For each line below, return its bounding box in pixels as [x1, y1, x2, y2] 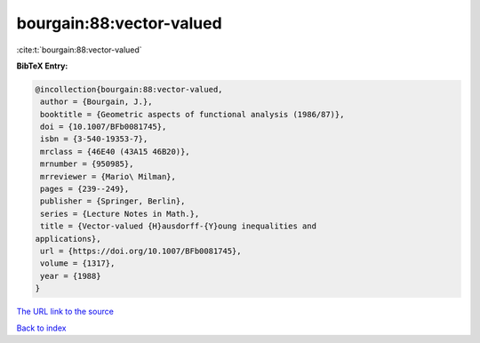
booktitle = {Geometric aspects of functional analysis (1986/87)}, [40, 109, 345, 119]
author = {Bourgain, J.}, [40, 97, 153, 107]
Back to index [16, 323, 67, 333]
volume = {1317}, [40, 259, 116, 268]
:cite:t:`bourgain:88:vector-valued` [16, 44, 142, 55]
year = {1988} [40, 271, 101, 281]
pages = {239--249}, [40, 184, 130, 195]
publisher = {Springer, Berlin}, [40, 196, 186, 206]
